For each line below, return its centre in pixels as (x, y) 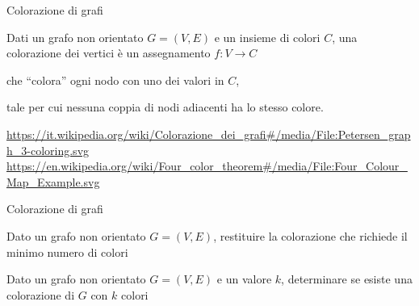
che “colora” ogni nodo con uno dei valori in (115, 80)
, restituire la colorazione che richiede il (310, 235)
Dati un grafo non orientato (75, 37)
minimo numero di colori (67, 252)
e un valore (244, 279)
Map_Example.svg (53, 181)
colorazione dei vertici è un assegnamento (109, 53)
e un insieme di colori (267, 37)
